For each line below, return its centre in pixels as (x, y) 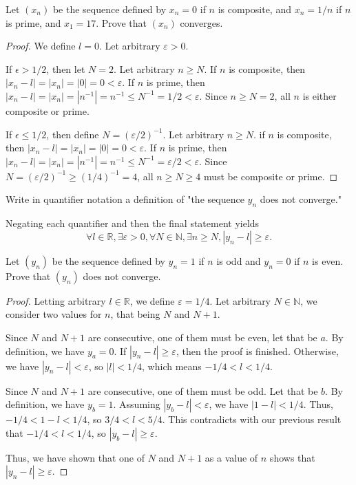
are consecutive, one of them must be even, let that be (202, 337)
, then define (73, 134)
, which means (172, 366)
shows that (292, 457)
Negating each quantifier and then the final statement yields (133, 223)
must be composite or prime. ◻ (271, 176)
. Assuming (137, 404)
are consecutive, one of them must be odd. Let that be (203, 390)
